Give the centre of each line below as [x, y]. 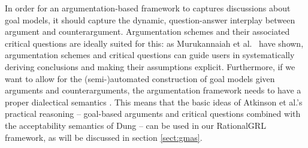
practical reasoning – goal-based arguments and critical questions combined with [153, 114]
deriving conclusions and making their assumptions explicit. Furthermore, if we [150, 66]
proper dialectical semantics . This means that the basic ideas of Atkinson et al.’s [154, 102]
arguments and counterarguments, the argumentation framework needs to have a [153, 90]
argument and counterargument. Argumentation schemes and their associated [147, 31]
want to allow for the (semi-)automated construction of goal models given [140, 78]
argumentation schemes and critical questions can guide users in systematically [150, 55]
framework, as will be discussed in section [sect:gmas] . [104, 137]
